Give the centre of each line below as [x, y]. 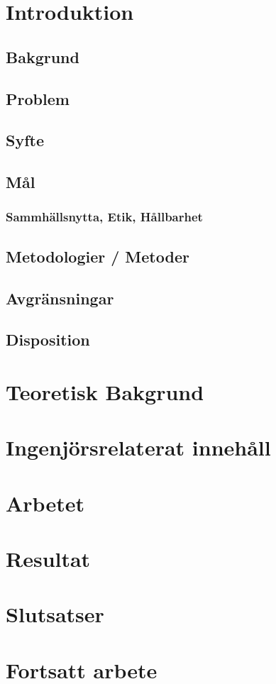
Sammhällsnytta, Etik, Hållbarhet [104, 217]
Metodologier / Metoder [98, 256]
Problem [38, 98]
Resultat [48, 558]
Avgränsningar [60, 298]
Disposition [48, 340]
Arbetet [45, 503]
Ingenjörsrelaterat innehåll [138, 447]
